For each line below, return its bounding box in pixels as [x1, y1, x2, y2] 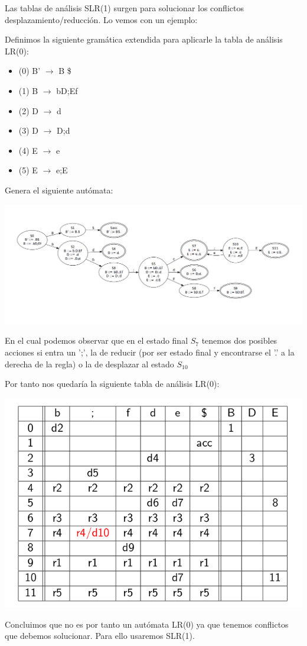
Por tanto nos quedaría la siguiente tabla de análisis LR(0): [5, 377, 220, 390]
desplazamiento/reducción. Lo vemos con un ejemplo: [5, 13, 198, 25]
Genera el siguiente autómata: [5, 183, 113, 196]
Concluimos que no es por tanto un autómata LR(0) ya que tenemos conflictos [5, 618, 289, 630]
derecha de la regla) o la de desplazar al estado [5, 357, 174, 370]
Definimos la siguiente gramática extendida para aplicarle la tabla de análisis [5, 33, 283, 46]
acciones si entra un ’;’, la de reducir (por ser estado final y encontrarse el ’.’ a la [5, 346, 295, 358]
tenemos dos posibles [201, 334, 277, 347]
